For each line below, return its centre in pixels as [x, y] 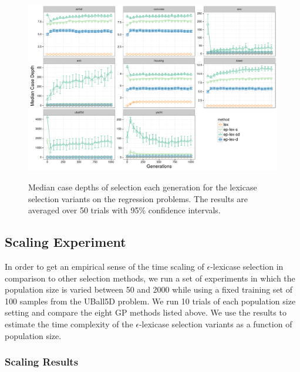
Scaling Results [42, 362]
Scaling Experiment [65, 242]
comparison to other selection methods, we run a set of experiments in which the [150, 278]
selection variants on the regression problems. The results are [138, 198]
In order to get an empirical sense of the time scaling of [105, 266]
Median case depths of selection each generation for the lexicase [143, 187]
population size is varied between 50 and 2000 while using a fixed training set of [149, 289]
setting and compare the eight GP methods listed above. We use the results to [146, 312]
